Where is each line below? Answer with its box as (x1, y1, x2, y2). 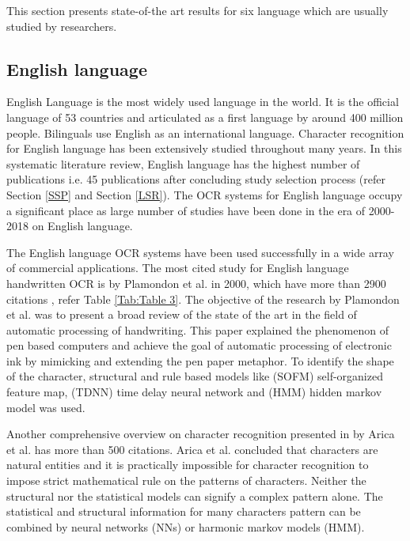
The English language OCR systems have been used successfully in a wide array (6, 244, 394, 260)
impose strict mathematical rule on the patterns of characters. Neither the (6, 472, 366, 489)
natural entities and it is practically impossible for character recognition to (6, 456, 369, 473)
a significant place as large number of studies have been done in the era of (6, 202, 366, 218)
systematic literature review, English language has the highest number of (6, 155, 360, 172)
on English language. (32, 218, 133, 234)
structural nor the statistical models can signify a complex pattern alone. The (6, 487, 383, 504)
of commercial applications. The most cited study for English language (6, 259, 349, 276)
